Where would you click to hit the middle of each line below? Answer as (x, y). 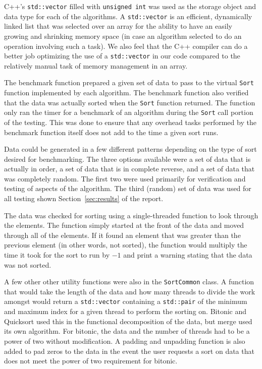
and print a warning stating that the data (188, 255)
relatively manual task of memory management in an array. (96, 65)
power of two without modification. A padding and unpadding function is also (125, 341)
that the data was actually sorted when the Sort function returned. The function (130, 102)
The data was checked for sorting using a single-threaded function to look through (131, 215)
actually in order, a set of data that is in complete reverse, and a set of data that (129, 169)
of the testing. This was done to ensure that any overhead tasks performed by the (130, 122)
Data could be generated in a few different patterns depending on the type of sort (130, 149)
